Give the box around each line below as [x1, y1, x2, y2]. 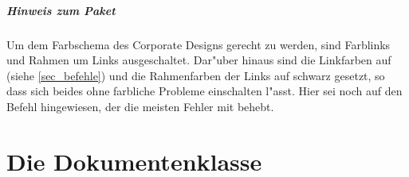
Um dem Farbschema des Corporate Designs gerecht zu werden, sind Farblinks [6, 36, 391, 52]
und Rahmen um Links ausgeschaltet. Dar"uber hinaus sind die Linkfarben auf [6, 52, 391, 68]
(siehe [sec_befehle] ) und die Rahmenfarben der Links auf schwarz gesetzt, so [6, 67, 385, 83]
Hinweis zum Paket [6, 2, 116, 18]
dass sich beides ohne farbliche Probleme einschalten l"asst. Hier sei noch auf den [6, 83, 403, 99]
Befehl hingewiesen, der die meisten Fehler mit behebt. [6, 98, 274, 114]
